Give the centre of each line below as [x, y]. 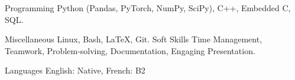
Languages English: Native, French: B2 [75, 70]
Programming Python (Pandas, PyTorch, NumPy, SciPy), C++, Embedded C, [148, 8]
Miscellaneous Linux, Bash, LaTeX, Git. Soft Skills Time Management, [134, 39]
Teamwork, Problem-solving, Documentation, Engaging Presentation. [130, 50]
